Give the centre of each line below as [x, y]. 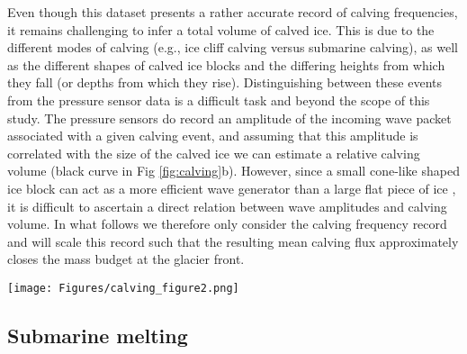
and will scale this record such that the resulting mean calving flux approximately [233, 241]
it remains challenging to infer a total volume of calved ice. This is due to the [221, 29]
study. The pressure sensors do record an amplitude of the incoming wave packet [229, 118]
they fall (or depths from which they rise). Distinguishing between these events [225, 82]
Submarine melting [98, 335]
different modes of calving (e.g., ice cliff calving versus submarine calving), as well [233, 47]
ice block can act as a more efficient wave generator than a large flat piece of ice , [232, 188]
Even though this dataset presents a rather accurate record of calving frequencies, [233, 12]
